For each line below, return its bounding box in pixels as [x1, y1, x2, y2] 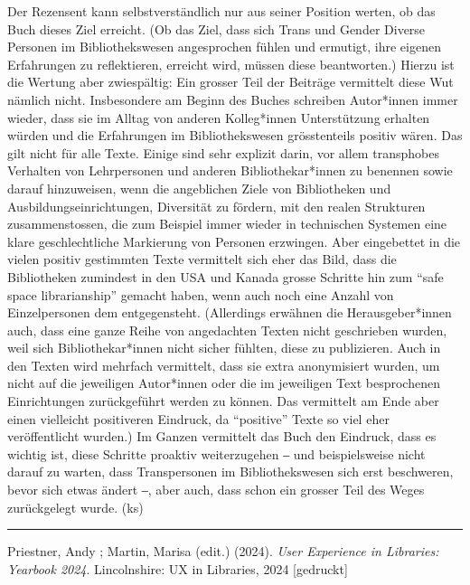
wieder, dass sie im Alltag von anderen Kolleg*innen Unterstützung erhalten [7, 108, 430, 127]
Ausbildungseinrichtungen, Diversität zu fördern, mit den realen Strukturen [7, 196, 426, 215]
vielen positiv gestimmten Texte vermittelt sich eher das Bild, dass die [7, 250, 397, 269]
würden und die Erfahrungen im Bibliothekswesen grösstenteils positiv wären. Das [7, 126, 463, 145]
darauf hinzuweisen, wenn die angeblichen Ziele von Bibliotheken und [7, 178, 391, 197]
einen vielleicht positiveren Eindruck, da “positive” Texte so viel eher [7, 409, 390, 428]
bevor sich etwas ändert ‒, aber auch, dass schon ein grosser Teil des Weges [7, 480, 425, 499]
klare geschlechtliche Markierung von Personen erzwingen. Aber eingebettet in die [7, 231, 461, 250]
